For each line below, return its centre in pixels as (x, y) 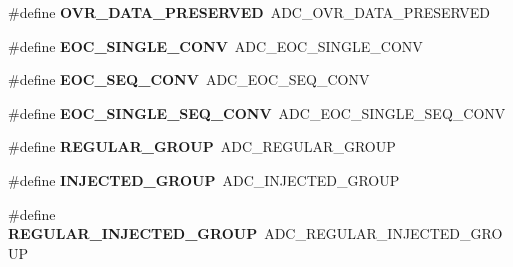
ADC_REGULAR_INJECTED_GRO (383, 233)
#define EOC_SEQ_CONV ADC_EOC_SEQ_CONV (189, 79)
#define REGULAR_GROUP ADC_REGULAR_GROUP (202, 146)
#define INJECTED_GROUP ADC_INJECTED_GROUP (204, 179)
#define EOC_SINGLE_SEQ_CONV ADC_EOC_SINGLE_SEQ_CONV (257, 112)
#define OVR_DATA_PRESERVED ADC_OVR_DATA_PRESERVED (249, 12)
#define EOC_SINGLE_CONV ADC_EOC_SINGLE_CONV (215, 45)
